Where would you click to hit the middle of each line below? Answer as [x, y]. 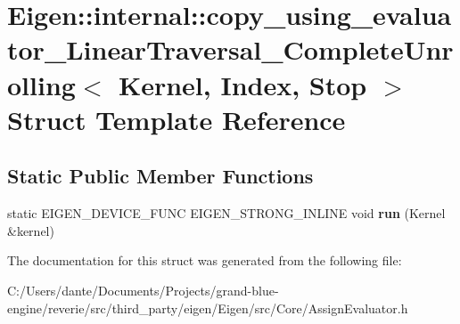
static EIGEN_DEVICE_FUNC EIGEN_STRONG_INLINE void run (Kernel [226, 213]
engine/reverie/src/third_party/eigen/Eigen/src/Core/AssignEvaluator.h [208, 308]
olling [41, 84]
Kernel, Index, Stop [242, 84]
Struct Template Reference [177, 119]
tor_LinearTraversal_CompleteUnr [230, 49]
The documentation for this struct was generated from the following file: [205, 260]
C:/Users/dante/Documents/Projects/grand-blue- [143, 290]
